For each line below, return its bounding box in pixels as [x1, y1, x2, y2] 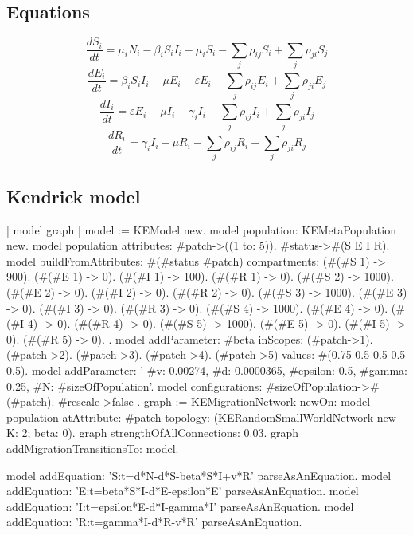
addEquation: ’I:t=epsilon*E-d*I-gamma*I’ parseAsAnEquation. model [6, 498, 354, 514]
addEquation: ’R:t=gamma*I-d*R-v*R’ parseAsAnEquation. [6, 513, 302, 530]
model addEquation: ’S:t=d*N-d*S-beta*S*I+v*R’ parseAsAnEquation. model [6, 466, 392, 483]
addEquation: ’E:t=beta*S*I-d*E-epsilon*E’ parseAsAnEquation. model [6, 482, 359, 499]
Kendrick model [6, 183, 141, 208]
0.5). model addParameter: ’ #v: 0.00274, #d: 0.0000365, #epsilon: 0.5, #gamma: [6, 361, 407, 378]
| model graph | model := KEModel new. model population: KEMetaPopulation [6, 221, 396, 238]
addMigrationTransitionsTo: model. [6, 439, 179, 456]
